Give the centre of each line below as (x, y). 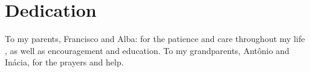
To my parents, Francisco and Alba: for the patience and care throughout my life (155, 39)
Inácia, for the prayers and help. (64, 62)
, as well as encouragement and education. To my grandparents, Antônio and (147, 50)
